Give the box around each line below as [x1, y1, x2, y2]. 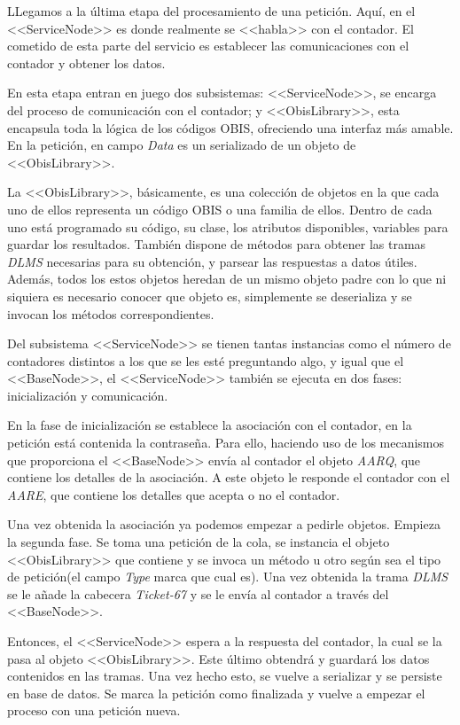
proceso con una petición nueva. [7, 701, 181, 720]
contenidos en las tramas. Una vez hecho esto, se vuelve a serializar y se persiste [7, 667, 442, 685]
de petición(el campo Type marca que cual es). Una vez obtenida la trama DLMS [7, 567, 448, 586]
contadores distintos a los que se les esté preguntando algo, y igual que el [7, 351, 404, 370]
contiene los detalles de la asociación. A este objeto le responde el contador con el [7, 468, 450, 487]
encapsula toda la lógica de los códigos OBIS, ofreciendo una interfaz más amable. [7, 118, 454, 136]
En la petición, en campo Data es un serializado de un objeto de [7, 136, 356, 154]
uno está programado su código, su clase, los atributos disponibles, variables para [7, 217, 448, 236]
